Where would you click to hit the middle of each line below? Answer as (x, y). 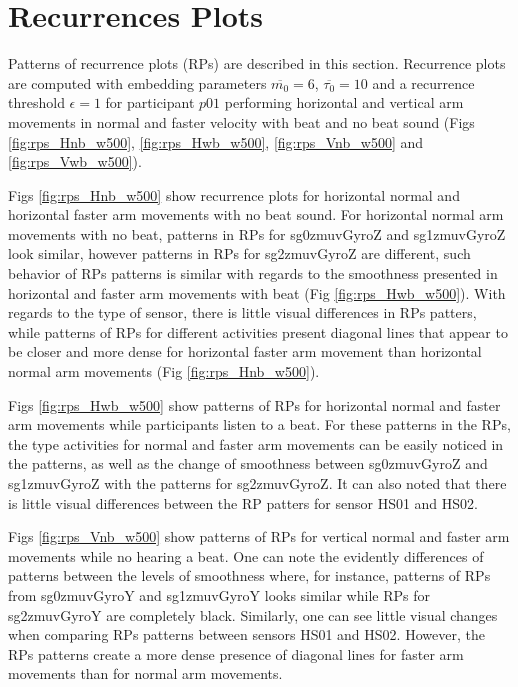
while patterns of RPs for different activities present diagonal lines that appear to (258, 331)
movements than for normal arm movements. (145, 673)
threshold (36, 102)
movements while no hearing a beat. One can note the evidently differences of (246, 555)
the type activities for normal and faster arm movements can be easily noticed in (256, 443)
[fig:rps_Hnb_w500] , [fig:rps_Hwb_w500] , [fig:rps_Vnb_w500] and (216, 141)
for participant (150, 102)
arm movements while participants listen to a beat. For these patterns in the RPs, (259, 424)
